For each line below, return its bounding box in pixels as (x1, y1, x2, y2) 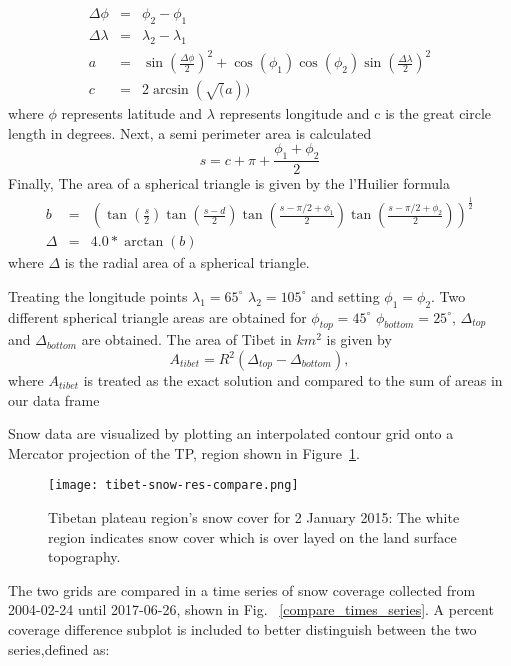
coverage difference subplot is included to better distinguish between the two (8, 619, 477, 640)
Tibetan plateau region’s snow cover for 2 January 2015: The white (48, 507, 460, 528)
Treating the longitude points (8, 285, 188, 306)
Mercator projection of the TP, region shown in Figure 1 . (8, 442, 360, 463)
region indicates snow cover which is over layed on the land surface (48, 526, 457, 547)
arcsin (152, 83, 189, 98)
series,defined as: (8, 638, 110, 659)
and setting (311, 285, 380, 306)
